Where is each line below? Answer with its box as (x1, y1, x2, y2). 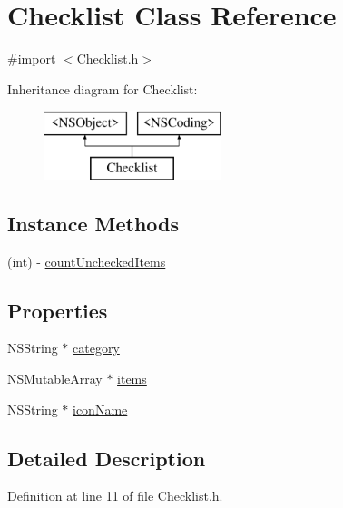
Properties (7, 296, 108, 324)
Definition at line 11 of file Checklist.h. (7, 486, 223, 505)
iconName (73, 399, 128, 418)
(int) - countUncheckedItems (7, 251, 166, 270)
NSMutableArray (7, 369, 103, 388)
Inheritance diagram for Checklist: (7, 79, 198, 98)
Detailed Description (7, 444, 206, 472)
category (73, 338, 120, 357)
